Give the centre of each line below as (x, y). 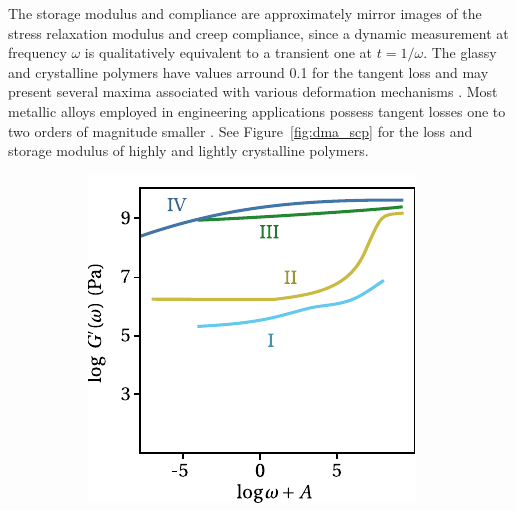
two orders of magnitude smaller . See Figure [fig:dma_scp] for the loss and (240, 130)
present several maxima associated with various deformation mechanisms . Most (253, 91)
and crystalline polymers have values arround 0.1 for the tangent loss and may (248, 71)
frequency (37, 52)
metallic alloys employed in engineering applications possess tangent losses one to (257, 110)
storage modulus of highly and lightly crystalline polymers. (188, 150)
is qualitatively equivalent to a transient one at (228, 52)
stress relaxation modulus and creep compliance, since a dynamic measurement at (258, 32)
